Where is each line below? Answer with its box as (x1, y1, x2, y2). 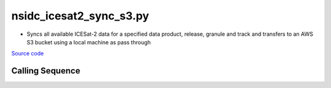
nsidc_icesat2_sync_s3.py (11, 9, 150, 22)
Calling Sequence (11, 66, 81, 76)
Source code (11, 50, 44, 57)
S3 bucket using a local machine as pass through (26, 38, 151, 46)
